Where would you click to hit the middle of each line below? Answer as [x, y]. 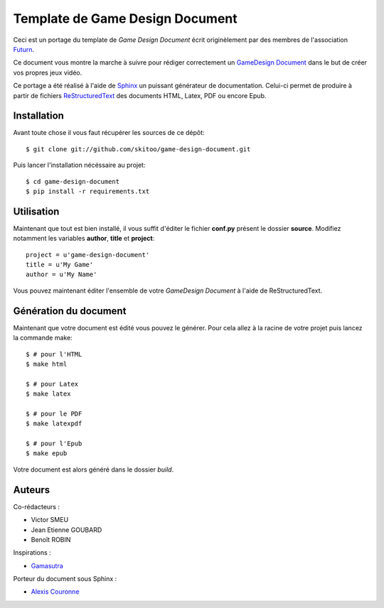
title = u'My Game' [60, 265]
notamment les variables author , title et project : [84, 239]
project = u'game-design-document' [88, 255]
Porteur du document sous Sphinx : [65, 579]
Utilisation [36, 211]
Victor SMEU [50, 520]
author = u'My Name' [62, 275]
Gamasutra [47, 565]
